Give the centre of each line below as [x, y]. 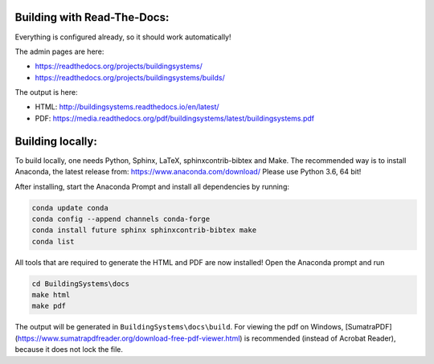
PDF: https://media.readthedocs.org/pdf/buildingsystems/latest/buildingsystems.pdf [175, 118]
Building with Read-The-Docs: [92, 17]
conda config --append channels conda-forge [121, 219]
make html [51, 295]
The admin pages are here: [59, 51]
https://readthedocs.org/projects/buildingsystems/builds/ [130, 77]
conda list [53, 241]
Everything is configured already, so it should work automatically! [123, 37]
